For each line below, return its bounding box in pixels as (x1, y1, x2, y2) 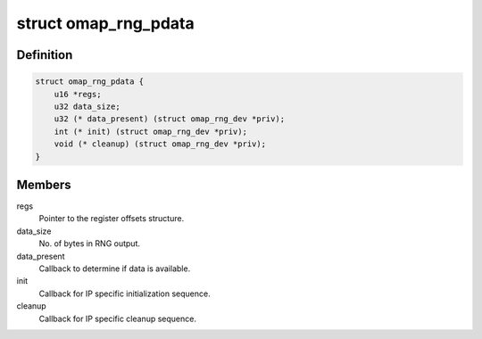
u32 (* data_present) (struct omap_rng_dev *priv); (54, 114, 286, 124)
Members (16, 177, 71, 192)
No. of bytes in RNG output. (38, 238, 140, 249)
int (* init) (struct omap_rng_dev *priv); (54, 126, 247, 136)
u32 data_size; (54, 101, 120, 112)
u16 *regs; (54, 89, 102, 99)
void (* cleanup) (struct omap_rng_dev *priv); (54, 139, 267, 149)
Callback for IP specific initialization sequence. (38, 288, 211, 299)
